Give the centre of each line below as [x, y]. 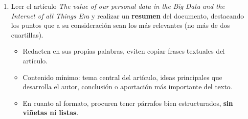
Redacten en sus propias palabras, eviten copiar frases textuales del [124, 51]
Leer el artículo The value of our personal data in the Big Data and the [118, 6]
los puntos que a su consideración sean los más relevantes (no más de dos [121, 25]
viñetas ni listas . [51, 112]
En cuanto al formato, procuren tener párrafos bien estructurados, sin [128, 103]
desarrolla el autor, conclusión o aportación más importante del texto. [127, 87]
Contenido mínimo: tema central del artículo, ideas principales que [123, 77]
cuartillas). [27, 34]
